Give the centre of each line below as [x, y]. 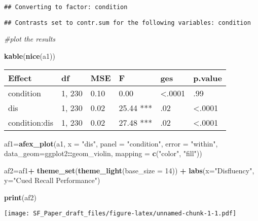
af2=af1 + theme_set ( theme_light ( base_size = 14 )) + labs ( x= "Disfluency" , [129, 170]
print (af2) [20, 197]
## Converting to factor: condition [66, 7]
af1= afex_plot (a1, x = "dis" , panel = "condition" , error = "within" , [111, 143]
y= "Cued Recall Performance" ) [52, 180]
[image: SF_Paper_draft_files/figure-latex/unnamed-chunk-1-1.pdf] [120, 214]
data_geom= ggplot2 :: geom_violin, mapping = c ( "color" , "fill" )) [103, 153]
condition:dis [31, 122]
